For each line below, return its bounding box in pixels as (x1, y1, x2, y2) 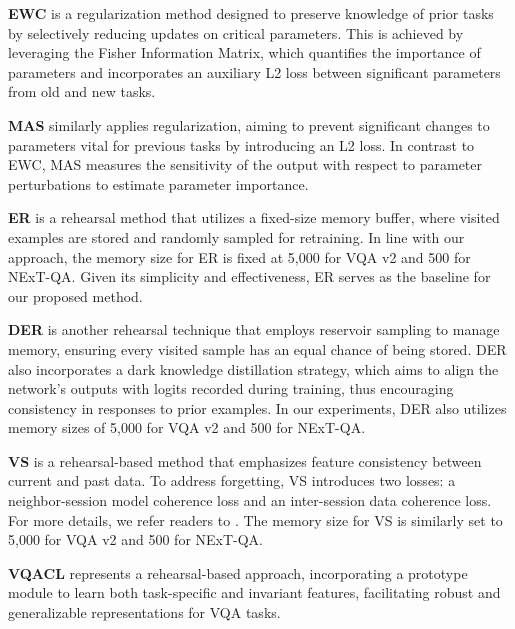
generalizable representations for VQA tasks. (8, 602, 281, 623)
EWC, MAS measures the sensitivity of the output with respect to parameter (8, 154, 482, 175)
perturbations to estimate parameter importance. (8, 173, 309, 194)
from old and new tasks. (8, 81, 156, 102)
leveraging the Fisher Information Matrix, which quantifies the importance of (8, 42, 481, 63)
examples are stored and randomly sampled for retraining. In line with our (8, 226, 465, 247)
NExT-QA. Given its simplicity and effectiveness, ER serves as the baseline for (8, 266, 491, 287)
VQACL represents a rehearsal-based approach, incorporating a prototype (8, 562, 468, 583)
